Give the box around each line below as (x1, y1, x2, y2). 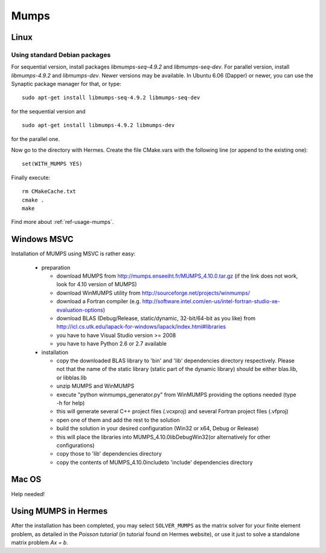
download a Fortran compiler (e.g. (56, 298, 141, 305)
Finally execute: (11, 174, 51, 181)
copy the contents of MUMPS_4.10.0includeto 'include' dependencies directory (56, 459, 253, 466)
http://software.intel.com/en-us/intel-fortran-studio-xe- (142, 298, 280, 305)
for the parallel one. (11, 135, 60, 142)
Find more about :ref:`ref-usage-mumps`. (11, 218, 114, 226)
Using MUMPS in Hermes (11, 506, 108, 517)
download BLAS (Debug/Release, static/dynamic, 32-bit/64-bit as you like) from (56, 315, 256, 322)
